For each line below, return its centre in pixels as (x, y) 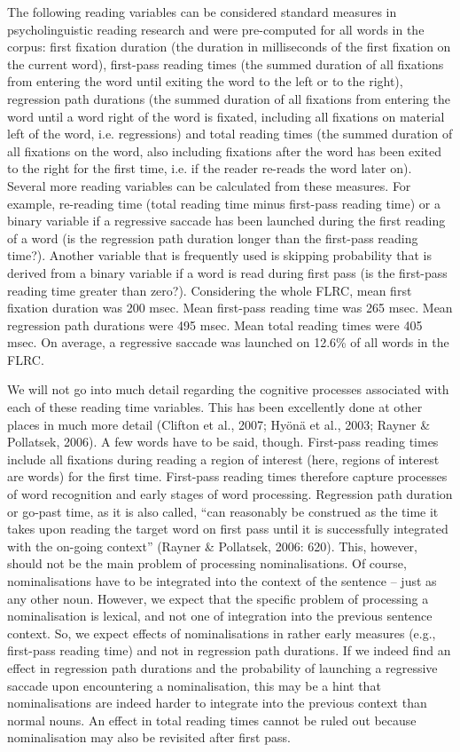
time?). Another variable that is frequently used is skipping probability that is (219, 255)
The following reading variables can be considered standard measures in (202, 12)
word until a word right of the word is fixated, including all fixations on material (226, 116)
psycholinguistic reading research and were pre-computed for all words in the (216, 29)
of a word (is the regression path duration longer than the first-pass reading (213, 237)
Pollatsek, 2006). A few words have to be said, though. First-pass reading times (223, 442)
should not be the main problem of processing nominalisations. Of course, (207, 563)
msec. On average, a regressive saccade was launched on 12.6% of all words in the (228, 342)
